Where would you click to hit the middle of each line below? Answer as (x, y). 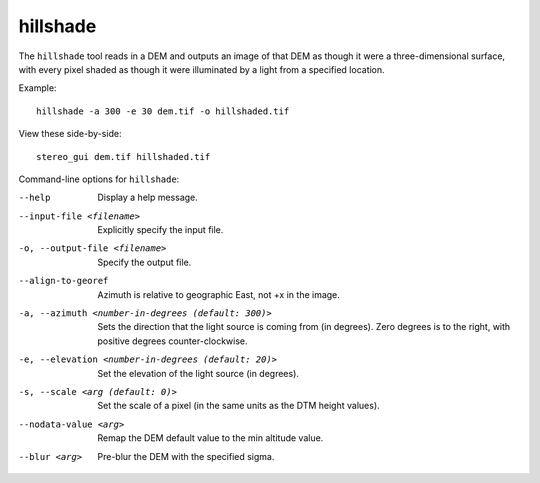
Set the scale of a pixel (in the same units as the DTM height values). (238, 406)
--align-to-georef (63, 281)
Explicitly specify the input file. (160, 230)
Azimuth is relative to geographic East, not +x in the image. (218, 294)
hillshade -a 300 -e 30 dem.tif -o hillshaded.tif (163, 111)
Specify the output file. (144, 262)
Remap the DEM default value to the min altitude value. (210, 438)
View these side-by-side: (70, 134)
